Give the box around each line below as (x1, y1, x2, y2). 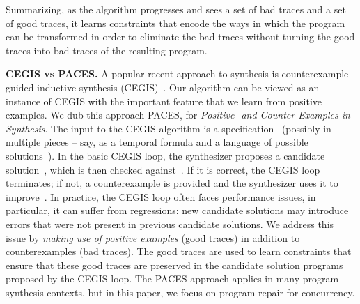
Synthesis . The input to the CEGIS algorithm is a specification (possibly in (6, 121, 331, 135)
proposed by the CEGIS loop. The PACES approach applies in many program (6, 271, 339, 286)
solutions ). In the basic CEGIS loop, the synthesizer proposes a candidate (6, 148, 325, 162)
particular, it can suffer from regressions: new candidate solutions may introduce (6, 203, 349, 218)
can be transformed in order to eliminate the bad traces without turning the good (6, 29, 355, 44)
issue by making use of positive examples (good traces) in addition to (6, 230, 300, 245)
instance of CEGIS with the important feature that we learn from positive (6, 93, 322, 108)
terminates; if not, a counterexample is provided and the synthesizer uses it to (6, 176, 338, 190)
